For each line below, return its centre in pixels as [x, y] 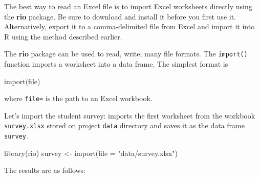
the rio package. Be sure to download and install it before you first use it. [120, 16]
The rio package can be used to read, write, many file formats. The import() [126, 54]
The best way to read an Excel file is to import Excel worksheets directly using [128, 6]
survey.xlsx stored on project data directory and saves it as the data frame [124, 125]
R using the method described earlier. [63, 36]
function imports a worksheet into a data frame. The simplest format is [116, 64]
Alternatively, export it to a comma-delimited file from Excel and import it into [129, 26]
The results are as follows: [45, 170]
